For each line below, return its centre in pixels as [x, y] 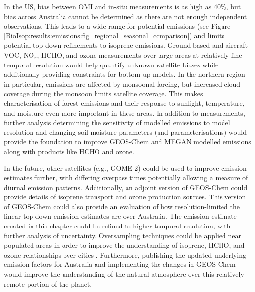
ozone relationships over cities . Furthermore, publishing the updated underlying [125, 254]
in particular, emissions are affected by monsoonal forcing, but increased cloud [122, 83]
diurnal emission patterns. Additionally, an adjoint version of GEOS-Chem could [126, 187]
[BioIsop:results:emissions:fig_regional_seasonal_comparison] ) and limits [114, 35]
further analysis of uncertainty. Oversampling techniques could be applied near [123, 235]
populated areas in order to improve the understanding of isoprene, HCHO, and [124, 245]
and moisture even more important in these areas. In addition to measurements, [125, 113]
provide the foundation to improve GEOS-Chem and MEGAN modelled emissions [127, 142]
